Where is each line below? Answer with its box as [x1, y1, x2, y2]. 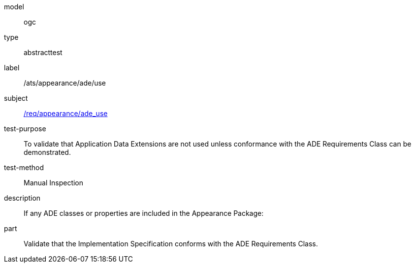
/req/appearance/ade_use [24, 109, 108, 118]
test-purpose [4, 124, 46, 133]
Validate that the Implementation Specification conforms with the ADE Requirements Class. [24, 239, 318, 248]
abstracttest [24, 48, 63, 57]
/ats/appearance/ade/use [24, 79, 106, 87]
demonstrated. [24, 148, 71, 156]
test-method [4, 163, 44, 172]
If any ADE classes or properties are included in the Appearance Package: [24, 209, 264, 217]
